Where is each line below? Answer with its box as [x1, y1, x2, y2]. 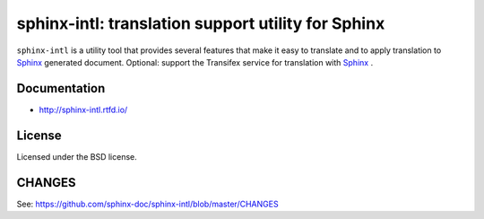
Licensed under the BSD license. [16, 151, 138, 162]
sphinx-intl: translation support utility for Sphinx [16, 13, 385, 33]
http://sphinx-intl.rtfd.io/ [39, 104, 128, 115]
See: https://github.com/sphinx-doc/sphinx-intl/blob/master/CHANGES [16, 198, 279, 209]
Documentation [16, 81, 106, 96]
